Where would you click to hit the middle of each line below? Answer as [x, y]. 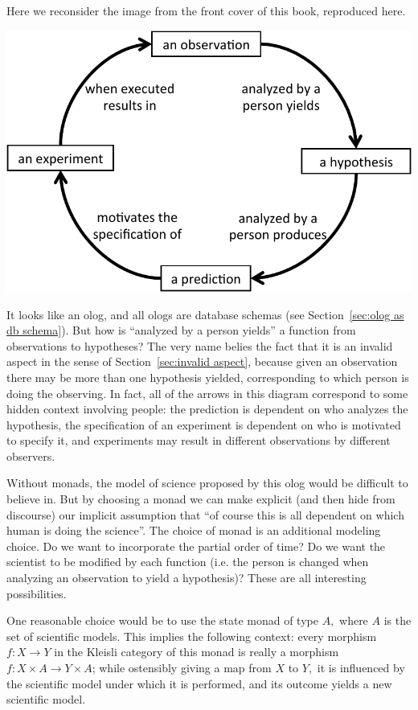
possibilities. [37, 593]
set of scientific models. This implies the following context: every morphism [192, 636]
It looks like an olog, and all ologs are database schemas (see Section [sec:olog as [205, 314]
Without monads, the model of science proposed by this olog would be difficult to [207, 483]
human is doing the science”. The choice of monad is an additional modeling [194, 530]
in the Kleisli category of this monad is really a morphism [197, 652]
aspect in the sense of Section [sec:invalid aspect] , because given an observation [202, 361]
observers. [31, 456]
